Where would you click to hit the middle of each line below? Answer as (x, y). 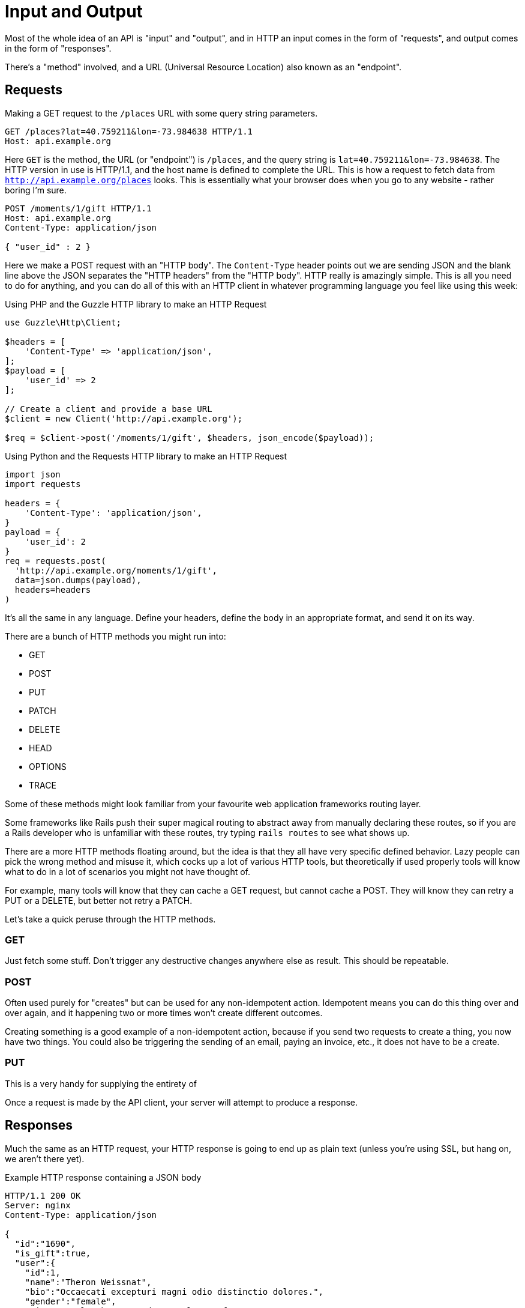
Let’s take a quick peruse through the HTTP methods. (110, 919)
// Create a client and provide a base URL (109, 409)
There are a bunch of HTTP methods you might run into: (115, 636)
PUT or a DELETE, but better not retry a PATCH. (99, 900)
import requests (43, 484)
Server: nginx (38, 1205)
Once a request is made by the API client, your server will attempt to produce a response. (181, 1102)
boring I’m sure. (36, 190)
